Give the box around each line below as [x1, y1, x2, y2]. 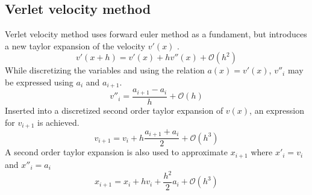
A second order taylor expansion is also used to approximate [5, 146, 228, 158]
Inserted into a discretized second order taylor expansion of [5, 104, 223, 116]
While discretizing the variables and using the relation [5, 64, 205, 76]
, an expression [249, 104, 304, 116]
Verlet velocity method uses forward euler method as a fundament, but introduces [5, 28, 307, 40]
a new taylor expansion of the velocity [5, 39, 146, 52]
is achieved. [37, 116, 80, 128]
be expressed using [5, 75, 73, 88]
